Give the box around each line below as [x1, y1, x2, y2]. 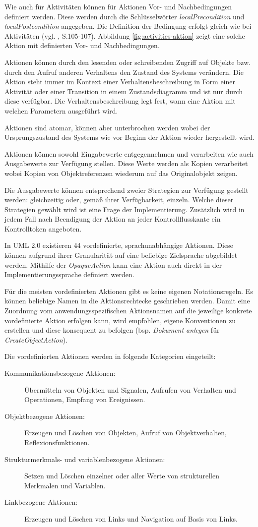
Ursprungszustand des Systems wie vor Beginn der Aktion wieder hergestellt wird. [4, 132, 255, 142]
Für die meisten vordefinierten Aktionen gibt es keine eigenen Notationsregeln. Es [4, 286, 253, 296]
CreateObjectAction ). [4, 334, 67, 345]
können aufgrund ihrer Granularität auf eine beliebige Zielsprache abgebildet [4, 250, 238, 260]
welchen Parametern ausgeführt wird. [4, 105, 118, 116]
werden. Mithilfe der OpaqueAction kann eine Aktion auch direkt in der [4, 259, 222, 270]
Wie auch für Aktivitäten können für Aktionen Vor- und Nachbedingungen [4, 1, 232, 11]
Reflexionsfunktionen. [24, 437, 90, 447]
